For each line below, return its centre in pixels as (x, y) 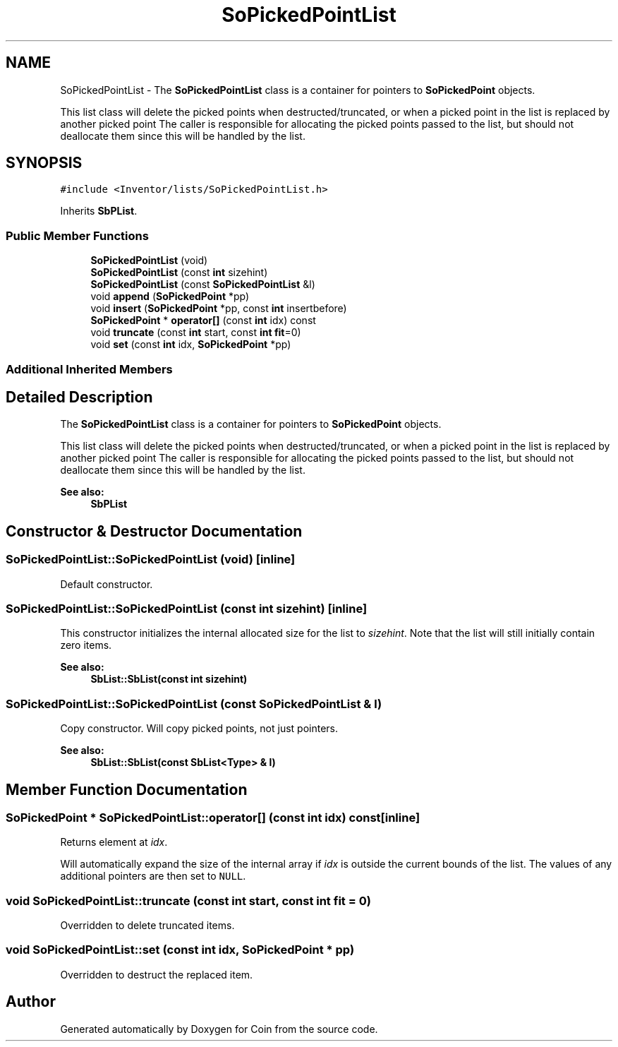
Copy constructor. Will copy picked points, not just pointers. (199, 729)
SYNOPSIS (44, 163)
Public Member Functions (77, 235)
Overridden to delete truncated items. (147, 926)
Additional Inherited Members (89, 369)
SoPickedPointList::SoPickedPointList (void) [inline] (151, 560)
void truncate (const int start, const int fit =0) (196, 333)
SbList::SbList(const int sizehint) (169, 679)
